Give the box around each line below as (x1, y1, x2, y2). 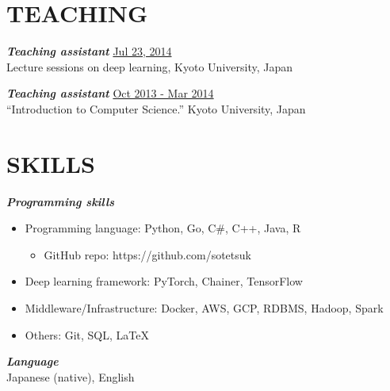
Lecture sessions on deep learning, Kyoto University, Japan (6, 58, 293, 75)
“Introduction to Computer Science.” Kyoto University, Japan (6, 100, 306, 117)
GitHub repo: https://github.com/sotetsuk (44, 246, 251, 263)
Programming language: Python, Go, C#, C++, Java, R (25, 220, 301, 236)
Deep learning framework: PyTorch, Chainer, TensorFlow (25, 273, 303, 289)
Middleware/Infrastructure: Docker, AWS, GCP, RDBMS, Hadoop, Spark (25, 300, 384, 316)
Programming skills (6, 193, 114, 209)
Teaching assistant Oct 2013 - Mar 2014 (6, 85, 214, 102)
